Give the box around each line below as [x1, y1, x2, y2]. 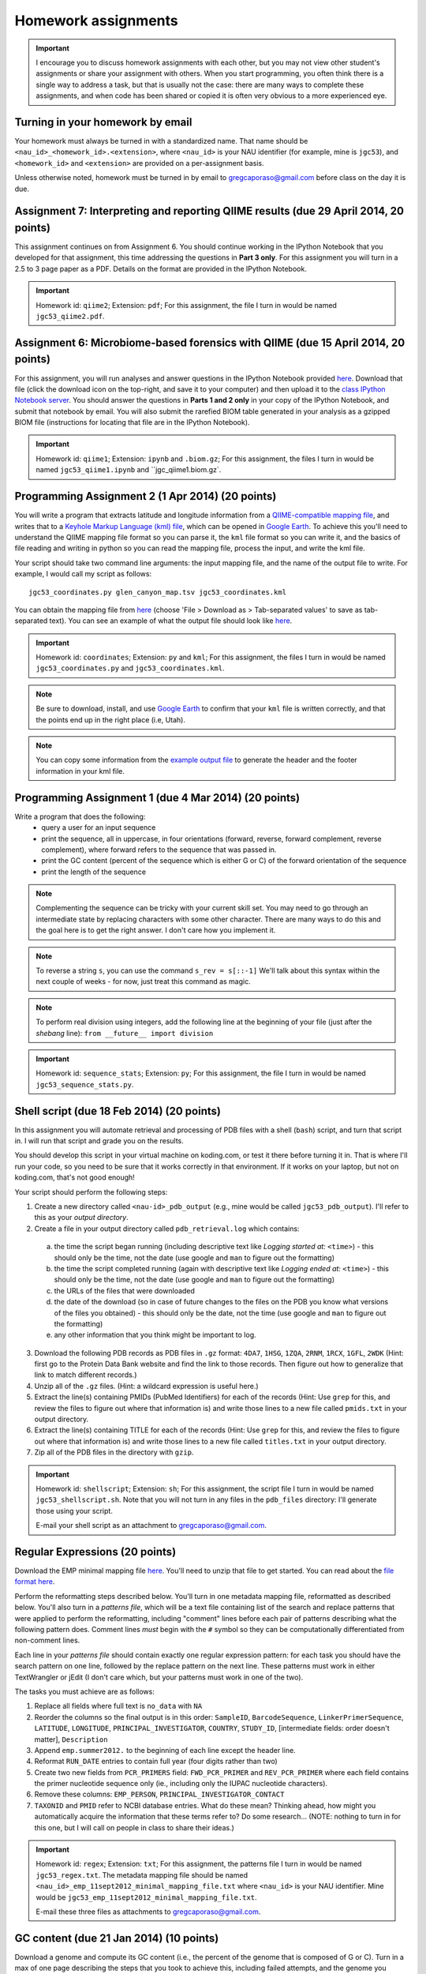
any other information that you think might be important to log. [54, 1330, 256, 1340]
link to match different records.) [34, 1370, 137, 1379]
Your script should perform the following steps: [14, 1187, 168, 1196]
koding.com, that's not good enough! [14, 1173, 136, 1182]
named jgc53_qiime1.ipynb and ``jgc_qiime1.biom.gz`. [35, 465, 222, 475]
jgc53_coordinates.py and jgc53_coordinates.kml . [35, 663, 225, 673]
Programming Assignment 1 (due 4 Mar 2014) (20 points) [14, 790, 300, 805]
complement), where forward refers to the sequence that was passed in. [41, 845, 277, 854]
